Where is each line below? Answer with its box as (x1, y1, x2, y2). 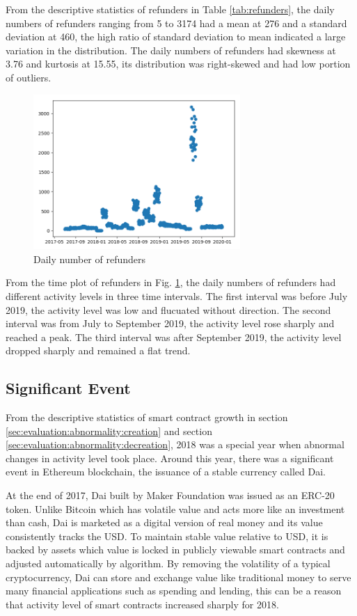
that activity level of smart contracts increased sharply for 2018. (6, 597, 279, 611)
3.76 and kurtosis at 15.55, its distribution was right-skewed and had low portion (6, 56, 351, 71)
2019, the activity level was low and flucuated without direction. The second (6, 302, 331, 317)
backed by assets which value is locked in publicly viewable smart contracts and (6, 542, 345, 557)
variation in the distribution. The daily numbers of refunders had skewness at (6, 42, 336, 57)
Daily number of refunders (33, 251, 146, 266)
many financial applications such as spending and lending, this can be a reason (6, 583, 342, 598)
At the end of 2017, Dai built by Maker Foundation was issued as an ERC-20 (6, 488, 335, 503)
